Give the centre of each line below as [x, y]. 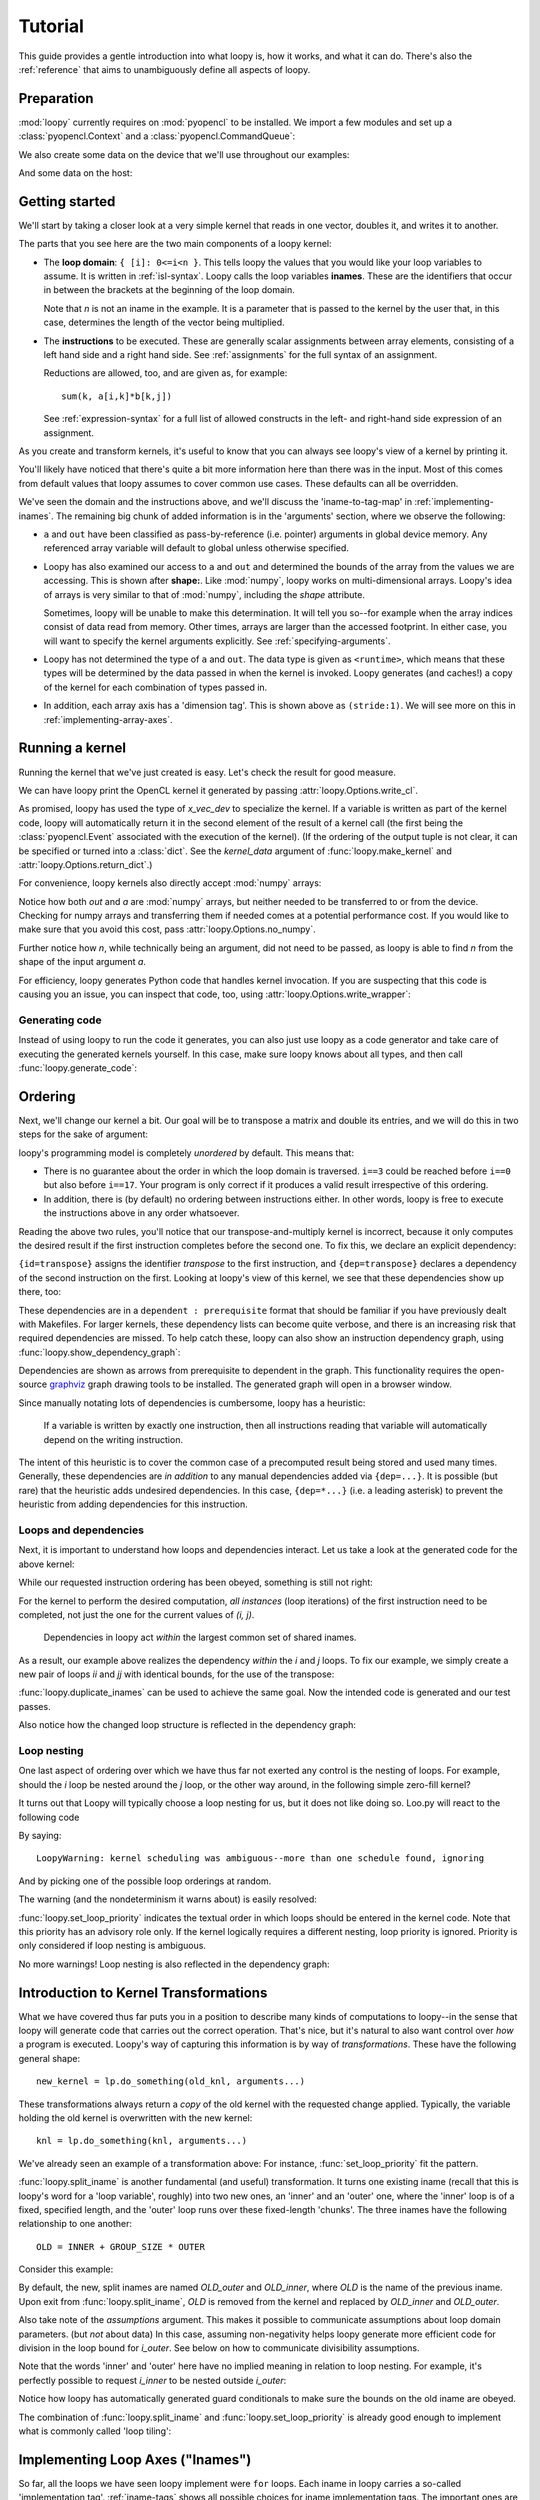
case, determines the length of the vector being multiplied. [164, 322]
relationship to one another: [75, 2224]
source [33, 1384]
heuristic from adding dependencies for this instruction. [133, 1504]
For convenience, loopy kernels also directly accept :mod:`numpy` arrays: [170, 883]
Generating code [60, 1020]
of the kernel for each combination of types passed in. [155, 687]
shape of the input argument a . [82, 962]
